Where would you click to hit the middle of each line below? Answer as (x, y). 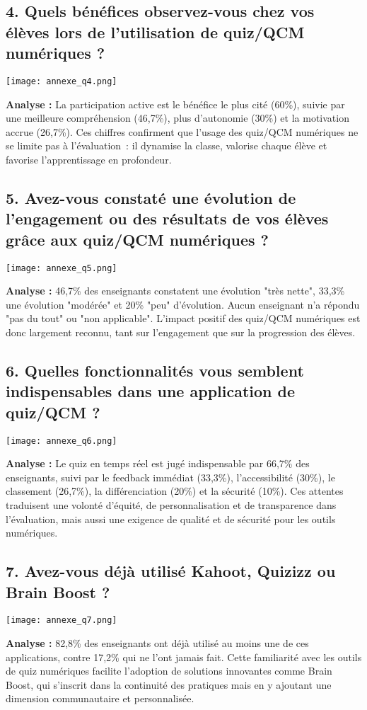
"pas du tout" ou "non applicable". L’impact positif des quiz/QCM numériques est (183, 318)
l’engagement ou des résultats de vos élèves (167, 218)
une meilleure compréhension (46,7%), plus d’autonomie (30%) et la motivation (177, 118)
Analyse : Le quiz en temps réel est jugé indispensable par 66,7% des (158, 463)
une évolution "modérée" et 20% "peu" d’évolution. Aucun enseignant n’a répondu (183, 304)
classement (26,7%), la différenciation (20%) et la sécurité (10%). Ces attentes (175, 491)
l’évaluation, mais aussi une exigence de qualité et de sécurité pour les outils (171, 519)
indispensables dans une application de (151, 391)
